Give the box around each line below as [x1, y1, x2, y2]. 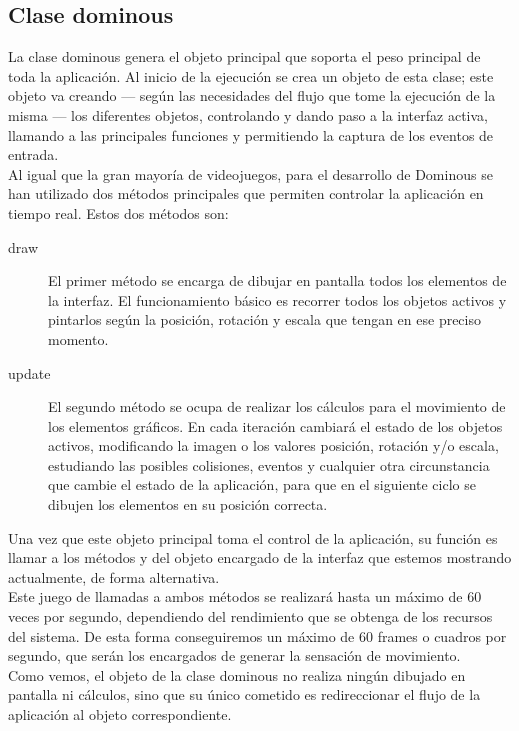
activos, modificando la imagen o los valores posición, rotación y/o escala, [48, 435, 499, 456]
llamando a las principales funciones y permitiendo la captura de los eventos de [8, 124, 494, 145]
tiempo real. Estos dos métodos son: [8, 202, 229, 223]
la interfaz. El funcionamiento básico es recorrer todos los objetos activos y [48, 289, 507, 310]
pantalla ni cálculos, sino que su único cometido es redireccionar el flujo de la [8, 684, 481, 705]
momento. [48, 328, 109, 349]
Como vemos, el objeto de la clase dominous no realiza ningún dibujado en [8, 664, 466, 685]
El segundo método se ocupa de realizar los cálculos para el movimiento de [48, 396, 506, 417]
